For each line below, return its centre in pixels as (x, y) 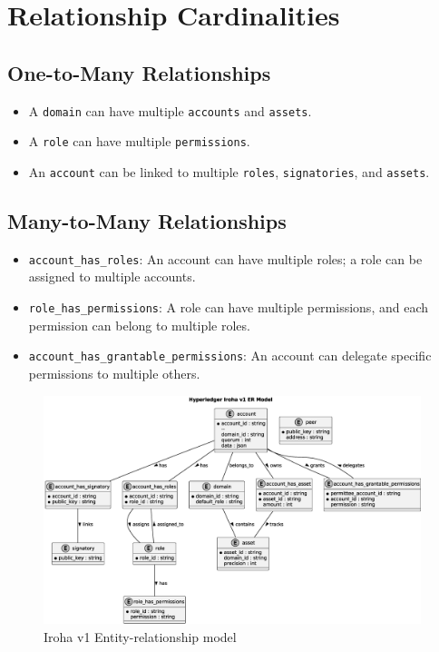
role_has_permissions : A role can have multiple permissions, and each (228, 307)
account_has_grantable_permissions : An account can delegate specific (230, 356)
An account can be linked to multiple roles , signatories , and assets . (229, 171)
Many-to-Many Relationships (147, 220)
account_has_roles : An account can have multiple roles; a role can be (225, 258)
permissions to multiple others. (114, 373)
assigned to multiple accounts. (112, 277)
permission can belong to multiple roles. (139, 325)
